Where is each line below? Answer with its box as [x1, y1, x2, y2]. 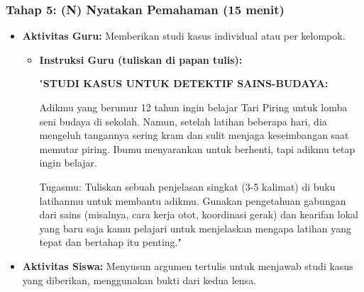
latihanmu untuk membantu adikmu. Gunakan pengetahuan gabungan [39, 193, 346, 208]
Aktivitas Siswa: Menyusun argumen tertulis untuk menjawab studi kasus [22, 258, 353, 273]
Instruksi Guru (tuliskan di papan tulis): [39, 52, 243, 67]
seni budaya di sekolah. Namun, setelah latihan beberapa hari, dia [39, 113, 327, 128]
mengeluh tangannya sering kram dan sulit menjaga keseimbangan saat [39, 128, 349, 142]
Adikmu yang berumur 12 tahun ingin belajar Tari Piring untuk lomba [39, 100, 348, 114]
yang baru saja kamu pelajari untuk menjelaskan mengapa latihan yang [39, 220, 351, 235]
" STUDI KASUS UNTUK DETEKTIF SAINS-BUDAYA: [39, 76, 329, 91]
